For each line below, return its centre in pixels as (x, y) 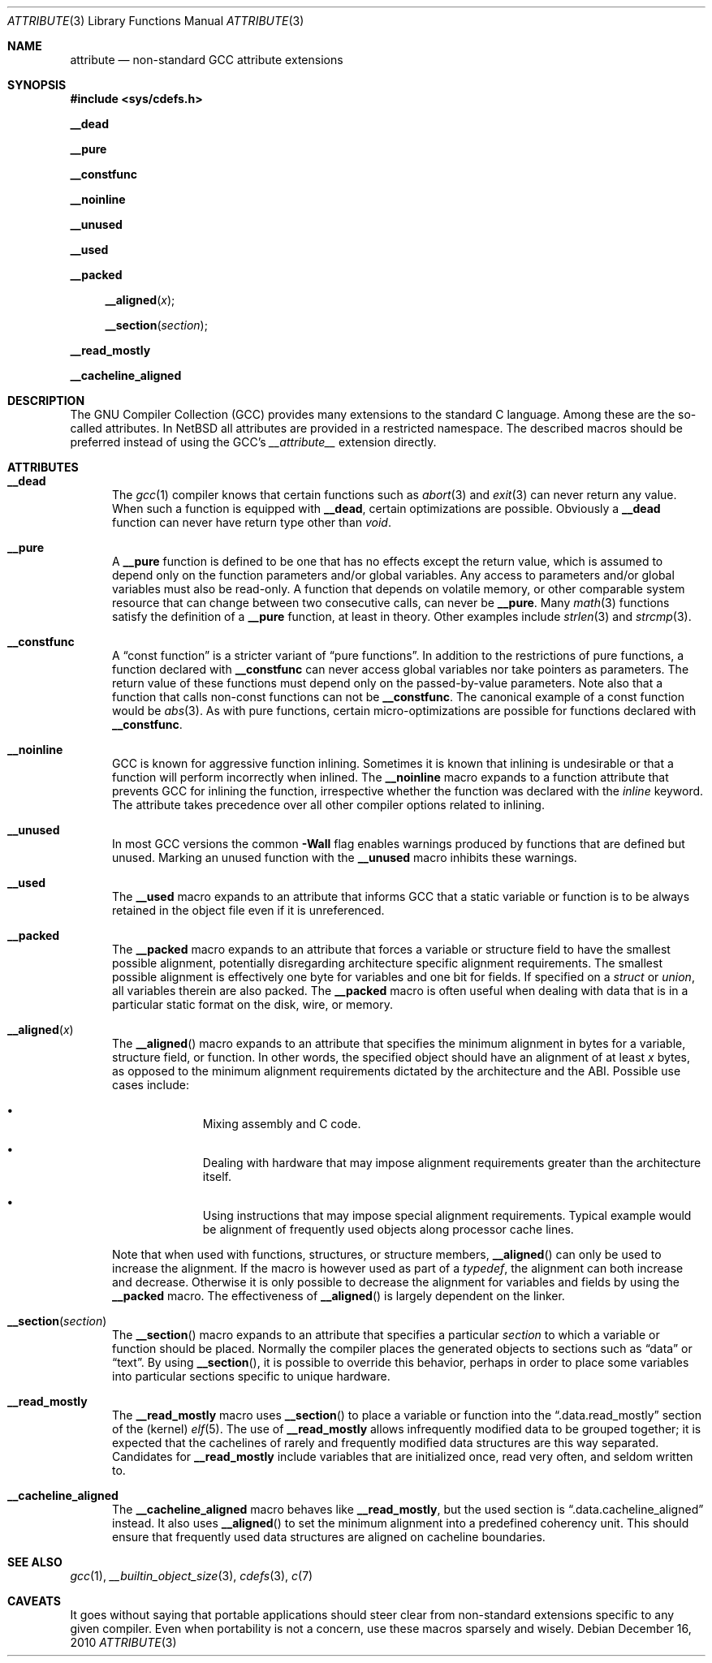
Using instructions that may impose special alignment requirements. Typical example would (447, 1215)
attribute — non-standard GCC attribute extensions (207, 60)
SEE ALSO (35, 1562)
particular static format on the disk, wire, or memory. (252, 1004)
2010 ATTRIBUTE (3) (123, 1642)
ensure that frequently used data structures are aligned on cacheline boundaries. (329, 1537)
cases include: (151, 1085)
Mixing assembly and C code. (282, 1124)
